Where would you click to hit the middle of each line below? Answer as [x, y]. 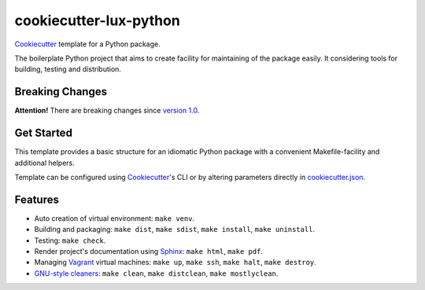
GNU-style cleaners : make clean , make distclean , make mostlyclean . [156, 273]
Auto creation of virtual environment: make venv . [115, 218]
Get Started [43, 133]
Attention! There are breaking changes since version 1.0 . [107, 111]
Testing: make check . [70, 240]
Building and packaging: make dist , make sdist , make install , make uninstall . [174, 229]
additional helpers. [44, 163]
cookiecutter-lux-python [97, 20]
